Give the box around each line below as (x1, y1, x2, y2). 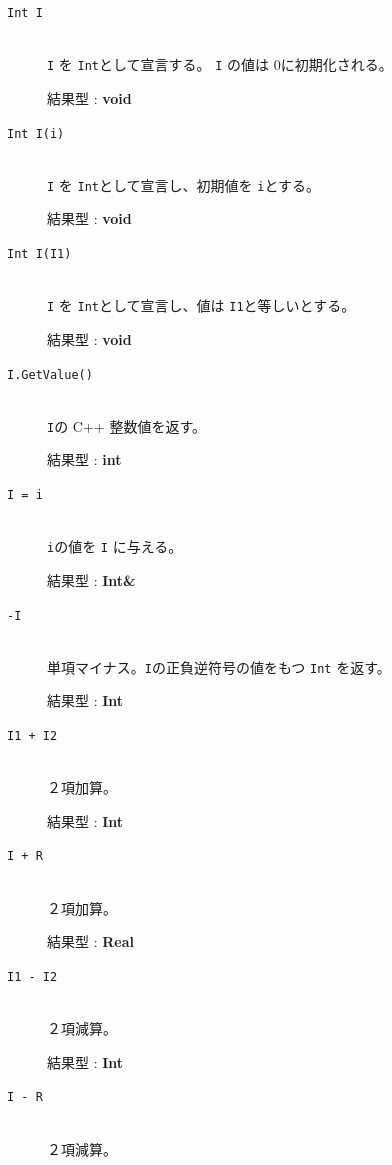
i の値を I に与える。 (47, 536, 183, 557)
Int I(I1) (7, 247, 72, 261)
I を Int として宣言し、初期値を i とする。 (47, 174, 320, 195)
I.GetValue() (7, 367, 93, 382)
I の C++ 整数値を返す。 (47, 415, 206, 436)
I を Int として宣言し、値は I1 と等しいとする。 (47, 295, 356, 316)
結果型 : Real (47, 931, 134, 952)
